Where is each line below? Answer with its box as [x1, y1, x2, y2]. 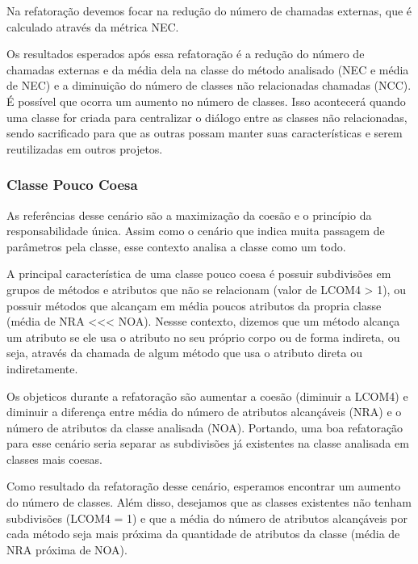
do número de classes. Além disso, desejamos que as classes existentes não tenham [6, 494, 412, 511]
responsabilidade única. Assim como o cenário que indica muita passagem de [6, 222, 385, 239]
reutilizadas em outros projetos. [6, 140, 163, 157]
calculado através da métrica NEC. [6, 18, 179, 35]
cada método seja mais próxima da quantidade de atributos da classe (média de [6, 525, 400, 542]
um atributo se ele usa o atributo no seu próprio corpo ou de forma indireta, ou [6, 328, 400, 345]
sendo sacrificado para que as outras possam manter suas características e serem [6, 124, 403, 141]
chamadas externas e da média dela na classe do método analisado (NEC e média [6, 61, 409, 78]
